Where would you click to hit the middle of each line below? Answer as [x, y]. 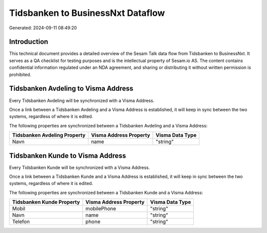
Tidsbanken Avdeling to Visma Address [71, 88]
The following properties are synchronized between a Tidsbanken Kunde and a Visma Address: [106, 192]
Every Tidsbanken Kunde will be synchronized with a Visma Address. [80, 167]
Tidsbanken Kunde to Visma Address [67, 155]
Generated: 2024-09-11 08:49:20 [43, 28]
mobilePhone [101, 209]
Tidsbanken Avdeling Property [49, 135]
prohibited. [20, 74]
